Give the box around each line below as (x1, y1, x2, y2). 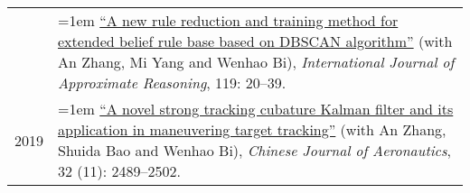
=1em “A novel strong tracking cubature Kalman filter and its (58, 98, 454, 119)
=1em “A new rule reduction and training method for (58, 10, 399, 31)
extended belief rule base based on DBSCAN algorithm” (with (58, 31, 453, 51)
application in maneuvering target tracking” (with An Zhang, (58, 119, 446, 140)
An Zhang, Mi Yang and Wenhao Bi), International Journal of (58, 51, 455, 72)
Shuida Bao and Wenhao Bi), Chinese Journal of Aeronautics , (58, 140, 451, 161)
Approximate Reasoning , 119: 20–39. (58, 72, 287, 93)
